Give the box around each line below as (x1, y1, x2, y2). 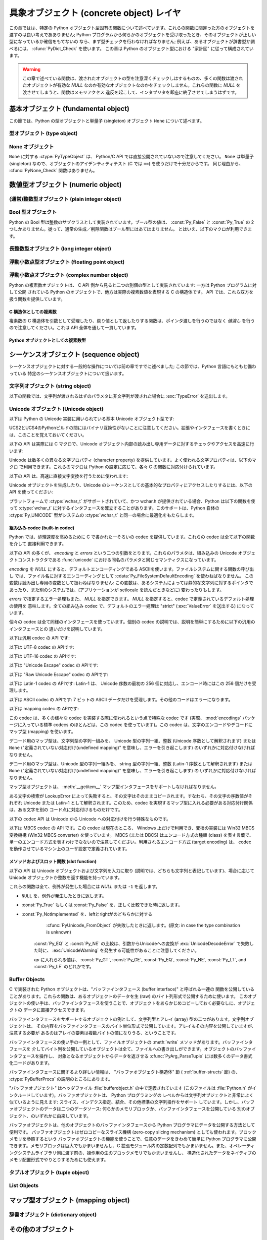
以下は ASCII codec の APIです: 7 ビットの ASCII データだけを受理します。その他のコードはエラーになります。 (9, 696, 233, 702)
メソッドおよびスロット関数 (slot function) (9, 859, 96, 865)
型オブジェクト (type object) (9, 130, 78, 137)
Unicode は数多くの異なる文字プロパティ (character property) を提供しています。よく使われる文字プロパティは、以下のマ (9, 457, 257, 463)
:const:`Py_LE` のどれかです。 (34, 963, 94, 969)
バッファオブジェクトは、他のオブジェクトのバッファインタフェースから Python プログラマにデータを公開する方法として (9, 1122, 256, 1128)
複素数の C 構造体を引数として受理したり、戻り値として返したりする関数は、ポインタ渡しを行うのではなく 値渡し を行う (9, 318, 255, 323)
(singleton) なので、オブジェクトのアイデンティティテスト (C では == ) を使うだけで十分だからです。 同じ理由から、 (9, 160, 243, 166)
